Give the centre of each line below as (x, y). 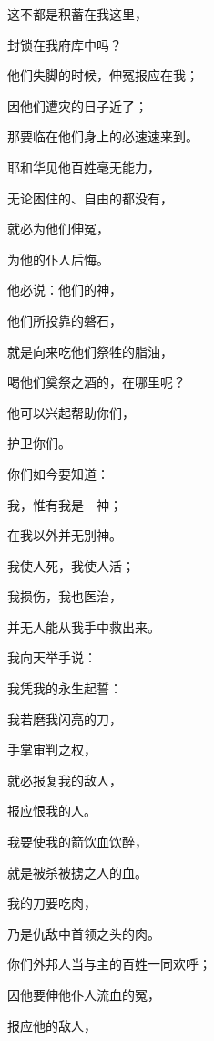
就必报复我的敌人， (65, 780)
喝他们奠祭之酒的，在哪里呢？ (97, 382)
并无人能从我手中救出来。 (84, 626)
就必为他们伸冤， (58, 229)
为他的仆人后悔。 (58, 259)
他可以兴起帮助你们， (71, 412)
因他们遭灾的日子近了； (77, 105)
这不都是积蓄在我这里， (77, 14)
